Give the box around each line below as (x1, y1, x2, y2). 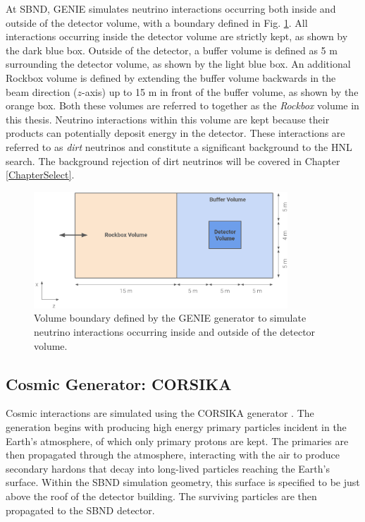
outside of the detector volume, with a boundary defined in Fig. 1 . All (6, 15, 308, 30)
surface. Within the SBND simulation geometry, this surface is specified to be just (6, 475, 360, 490)
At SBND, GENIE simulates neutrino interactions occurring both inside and (6, 1, 336, 16)
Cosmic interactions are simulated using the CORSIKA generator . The (6, 406, 314, 420)
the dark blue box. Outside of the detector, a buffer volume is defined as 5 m (6, 42, 338, 57)
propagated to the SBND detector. (6, 502, 155, 517)
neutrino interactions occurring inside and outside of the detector (34, 324, 316, 339)
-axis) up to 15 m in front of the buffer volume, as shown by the (82, 84, 359, 99)
